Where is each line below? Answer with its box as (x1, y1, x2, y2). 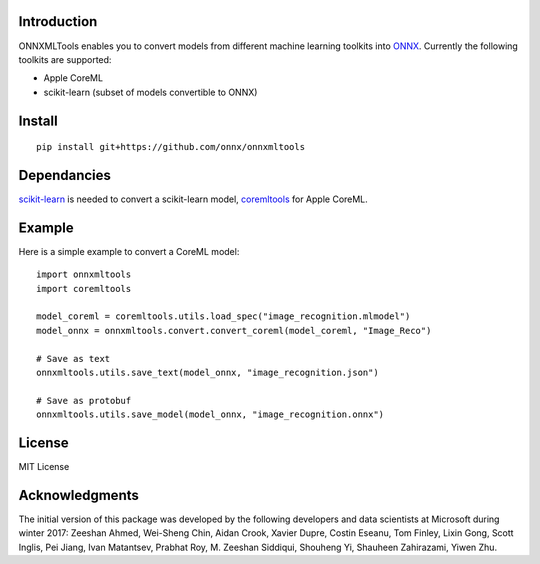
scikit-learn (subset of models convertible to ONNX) (43, 86, 258, 98)
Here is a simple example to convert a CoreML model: (18, 245, 240, 257)
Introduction (18, 13, 98, 30)
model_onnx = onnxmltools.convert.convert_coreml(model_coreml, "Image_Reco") (36, 325, 432, 336)
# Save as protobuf (36, 395, 132, 406)
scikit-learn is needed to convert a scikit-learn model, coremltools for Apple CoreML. (18, 193, 369, 205)
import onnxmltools (36, 269, 132, 280)
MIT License (18, 461, 70, 473)
